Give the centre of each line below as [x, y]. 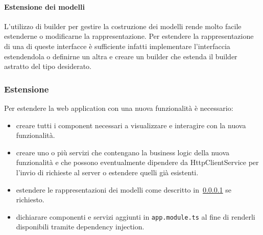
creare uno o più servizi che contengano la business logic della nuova [123, 152]
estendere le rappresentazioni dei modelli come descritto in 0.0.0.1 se [124, 189]
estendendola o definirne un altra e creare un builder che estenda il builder [121, 56]
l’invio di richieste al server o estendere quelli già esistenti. [107, 172]
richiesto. [30, 199]
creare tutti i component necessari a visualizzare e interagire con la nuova [131, 125]
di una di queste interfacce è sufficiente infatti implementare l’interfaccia [117, 46]
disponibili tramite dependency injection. [80, 227]
